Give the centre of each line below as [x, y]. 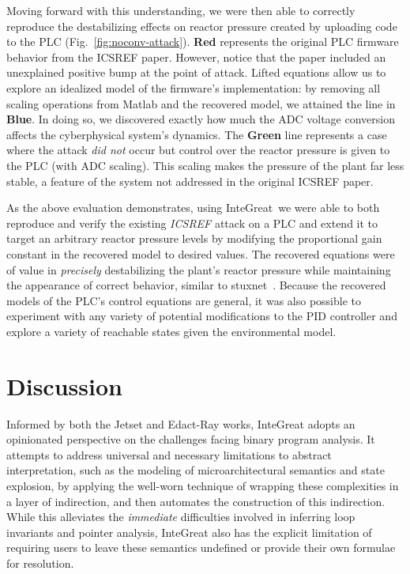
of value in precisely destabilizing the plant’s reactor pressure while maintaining [199, 269]
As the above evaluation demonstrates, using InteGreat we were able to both [193, 208]
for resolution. [40, 563]
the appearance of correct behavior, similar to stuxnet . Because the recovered [196, 285]
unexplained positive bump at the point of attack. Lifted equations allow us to [196, 72]
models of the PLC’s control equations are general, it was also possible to [184, 300]
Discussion [64, 385]
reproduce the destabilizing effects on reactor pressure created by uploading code [202, 26]
